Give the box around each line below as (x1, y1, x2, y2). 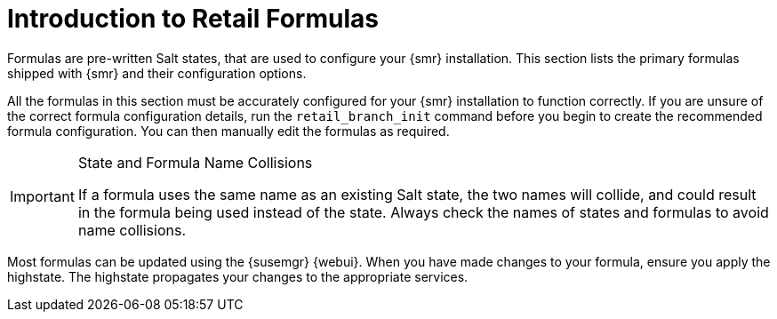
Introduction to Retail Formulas (7, 4, 379, 34)
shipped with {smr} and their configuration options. (7, 65, 307, 81)
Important (10, 187, 75, 205)
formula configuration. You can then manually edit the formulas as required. (7, 123, 450, 139)
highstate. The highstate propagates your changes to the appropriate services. (7, 268, 469, 284)
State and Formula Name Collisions (77, 153, 313, 171)
